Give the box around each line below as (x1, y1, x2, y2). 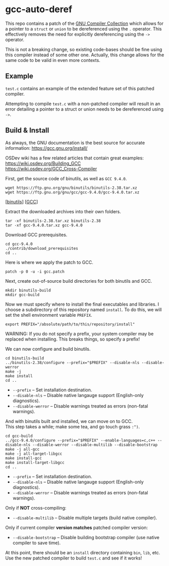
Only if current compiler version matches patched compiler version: (5, 524, 148, 530)
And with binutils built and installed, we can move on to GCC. (5, 418, 133, 424)
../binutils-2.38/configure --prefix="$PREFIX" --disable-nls (5, 360, 140, 365)
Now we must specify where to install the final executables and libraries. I (5, 301, 159, 307)
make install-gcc (5, 455, 42, 460)
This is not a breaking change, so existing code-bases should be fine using (5, 46, 162, 52)
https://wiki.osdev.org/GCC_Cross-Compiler (5, 165, 97, 172)
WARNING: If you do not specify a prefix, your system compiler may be (5, 330, 154, 337)
